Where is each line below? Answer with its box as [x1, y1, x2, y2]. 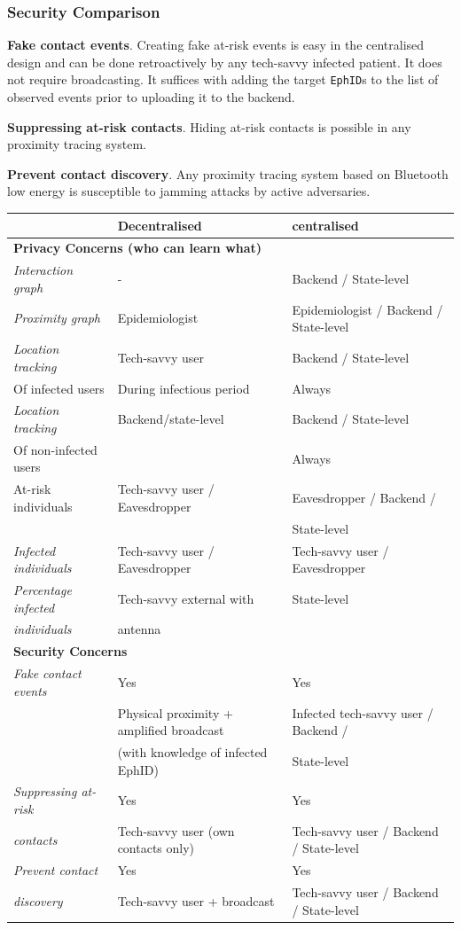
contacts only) [117, 839, 195, 857]
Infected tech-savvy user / [292, 703, 434, 722]
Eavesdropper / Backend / [292, 488, 436, 507]
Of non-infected [13, 440, 98, 458]
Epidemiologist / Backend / [292, 300, 443, 318]
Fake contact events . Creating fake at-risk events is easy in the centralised [7, 35, 425, 54]
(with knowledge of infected [117, 742, 268, 761]
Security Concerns [13, 642, 128, 660]
